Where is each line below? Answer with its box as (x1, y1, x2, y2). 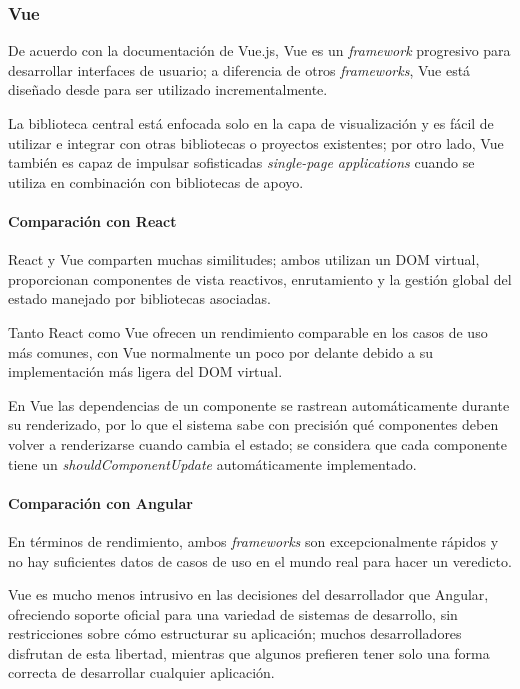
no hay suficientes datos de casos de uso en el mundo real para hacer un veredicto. (8, 550, 512, 571)
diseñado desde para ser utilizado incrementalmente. (8, 79, 328, 100)
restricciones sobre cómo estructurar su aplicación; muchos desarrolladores (8, 623, 462, 644)
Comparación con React (8, 210, 177, 231)
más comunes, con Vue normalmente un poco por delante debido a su (8, 341, 433, 362)
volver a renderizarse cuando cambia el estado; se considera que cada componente (8, 433, 507, 454)
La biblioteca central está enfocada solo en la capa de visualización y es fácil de (8, 113, 494, 133)
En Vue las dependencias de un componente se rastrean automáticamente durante (8, 394, 510, 415)
